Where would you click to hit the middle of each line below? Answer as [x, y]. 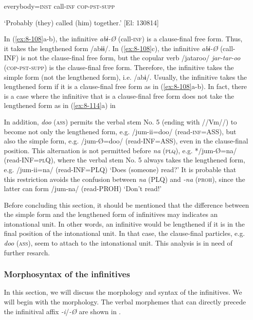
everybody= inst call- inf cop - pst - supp [59, 6]
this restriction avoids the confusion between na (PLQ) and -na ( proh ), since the [125, 179]
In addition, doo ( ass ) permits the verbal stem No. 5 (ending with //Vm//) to [120, 121]
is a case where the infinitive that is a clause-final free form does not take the [119, 96]
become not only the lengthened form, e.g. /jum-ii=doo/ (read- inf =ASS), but [120, 131]
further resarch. [27, 252]
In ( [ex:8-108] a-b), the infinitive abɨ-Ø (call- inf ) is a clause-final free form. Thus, [123, 39]
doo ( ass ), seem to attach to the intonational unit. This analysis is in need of [118, 243]
